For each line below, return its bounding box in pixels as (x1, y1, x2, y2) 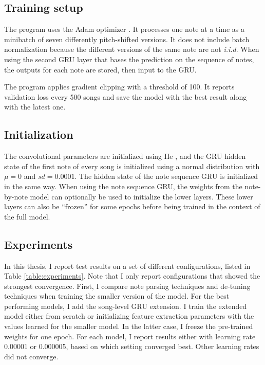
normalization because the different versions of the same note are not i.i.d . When (4, 44, 259, 54)
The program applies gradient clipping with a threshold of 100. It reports (4, 81, 235, 92)
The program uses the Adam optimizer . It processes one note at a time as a (4, 24, 244, 34)
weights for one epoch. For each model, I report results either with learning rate (4, 331, 256, 341)
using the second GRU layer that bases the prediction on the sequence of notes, (4, 53, 254, 64)
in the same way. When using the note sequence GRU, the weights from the (4, 180, 242, 191)
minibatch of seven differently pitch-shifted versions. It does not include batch (4, 33, 250, 44)
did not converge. (4, 351, 59, 361)
